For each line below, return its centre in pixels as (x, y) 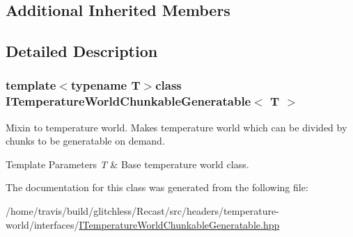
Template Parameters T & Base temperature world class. (127, 164)
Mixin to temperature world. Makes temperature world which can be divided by (176, 127)
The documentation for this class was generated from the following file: (157, 187)
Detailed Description (82, 51)
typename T (105, 85)
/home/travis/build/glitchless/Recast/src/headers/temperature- (142, 211)
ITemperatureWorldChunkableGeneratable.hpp (179, 224)
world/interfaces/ (42, 224)
